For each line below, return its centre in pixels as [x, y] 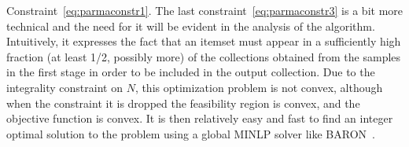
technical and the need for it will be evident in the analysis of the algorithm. [191, 26]
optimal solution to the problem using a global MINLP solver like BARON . [191, 133]
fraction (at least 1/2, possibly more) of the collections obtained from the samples [204, 56]
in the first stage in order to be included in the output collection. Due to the [191, 72]
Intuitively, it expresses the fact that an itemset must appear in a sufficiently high [204, 41]
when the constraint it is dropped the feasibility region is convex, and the [183, 103]
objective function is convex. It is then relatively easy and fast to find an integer [200, 118]
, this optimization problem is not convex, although [259, 87]
